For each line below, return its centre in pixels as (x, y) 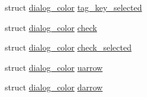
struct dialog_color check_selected (68, 47)
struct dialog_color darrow (54, 87)
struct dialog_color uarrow (54, 67)
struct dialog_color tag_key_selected (73, 7)
